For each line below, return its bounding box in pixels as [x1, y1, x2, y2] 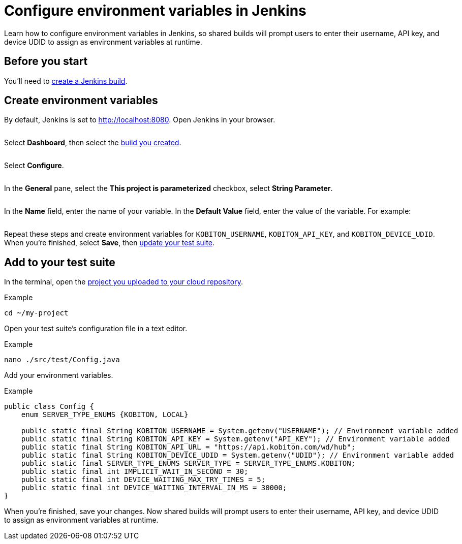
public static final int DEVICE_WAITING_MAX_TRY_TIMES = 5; [21, 475, 266, 484]
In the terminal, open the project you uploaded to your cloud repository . [4, 277, 243, 286]
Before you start [4, 55, 88, 68]
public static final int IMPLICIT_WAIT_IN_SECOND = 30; [21, 467, 249, 476]
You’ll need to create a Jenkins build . [4, 76, 128, 85]
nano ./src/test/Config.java [4, 356, 120, 364]
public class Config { [4, 402, 95, 411]
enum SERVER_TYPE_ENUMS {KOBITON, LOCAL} [21, 410, 189, 419]
